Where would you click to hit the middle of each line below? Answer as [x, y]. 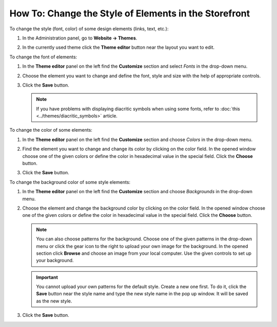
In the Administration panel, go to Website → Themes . [80, 38]
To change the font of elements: [43, 57]
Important [47, 277]
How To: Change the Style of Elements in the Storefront [130, 13]
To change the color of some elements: [51, 130]
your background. [55, 260]
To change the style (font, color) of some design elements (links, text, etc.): [89, 29]
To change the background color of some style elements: [70, 182]
